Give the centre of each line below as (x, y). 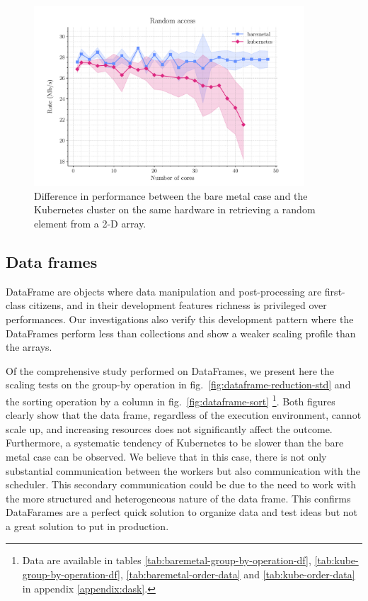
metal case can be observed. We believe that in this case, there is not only (166, 456)
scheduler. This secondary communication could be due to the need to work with (181, 484)
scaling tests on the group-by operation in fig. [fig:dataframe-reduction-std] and (178, 384)
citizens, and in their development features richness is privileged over (178, 305)
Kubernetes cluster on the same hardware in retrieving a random (175, 209)
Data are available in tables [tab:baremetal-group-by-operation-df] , (167, 560)
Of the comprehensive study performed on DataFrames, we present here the (170, 370)
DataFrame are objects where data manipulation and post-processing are (164, 291)
